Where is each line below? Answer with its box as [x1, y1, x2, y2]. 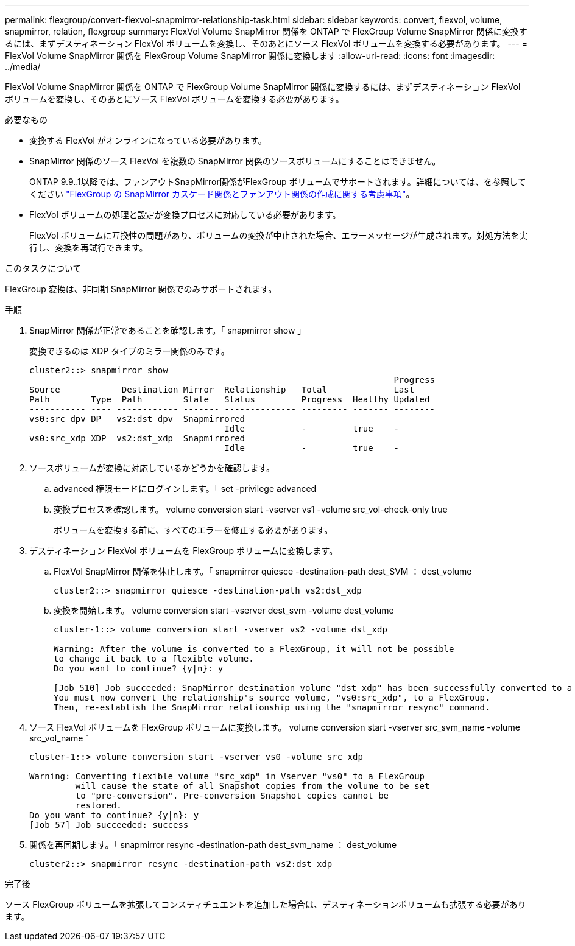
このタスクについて [5, 263, 82, 273]
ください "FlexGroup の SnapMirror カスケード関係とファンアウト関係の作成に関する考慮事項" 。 [29, 189, 415, 199]
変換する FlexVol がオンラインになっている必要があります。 [29, 135, 267, 145]
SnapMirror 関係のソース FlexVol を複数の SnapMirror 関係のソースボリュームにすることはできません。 [29, 156, 441, 166]
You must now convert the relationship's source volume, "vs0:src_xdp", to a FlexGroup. [54, 693, 490, 702]
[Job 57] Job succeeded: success [29, 820, 189, 830]
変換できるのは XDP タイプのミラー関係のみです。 [29, 346, 230, 356]
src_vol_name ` [29, 733, 88, 743]
